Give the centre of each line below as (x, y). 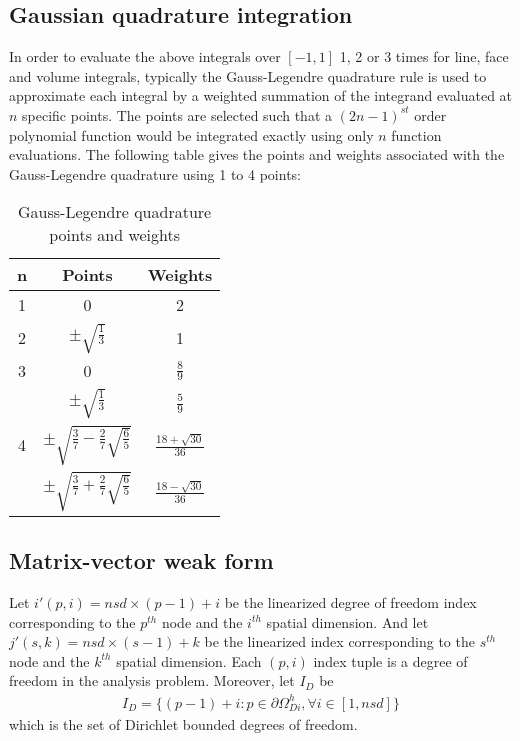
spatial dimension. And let (347, 621)
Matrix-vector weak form (141, 560)
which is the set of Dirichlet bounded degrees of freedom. (183, 723)
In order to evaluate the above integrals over (145, 56)
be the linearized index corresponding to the (339, 641)
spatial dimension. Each (189, 660)
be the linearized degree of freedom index (350, 602)
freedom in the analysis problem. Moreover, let (152, 680)
